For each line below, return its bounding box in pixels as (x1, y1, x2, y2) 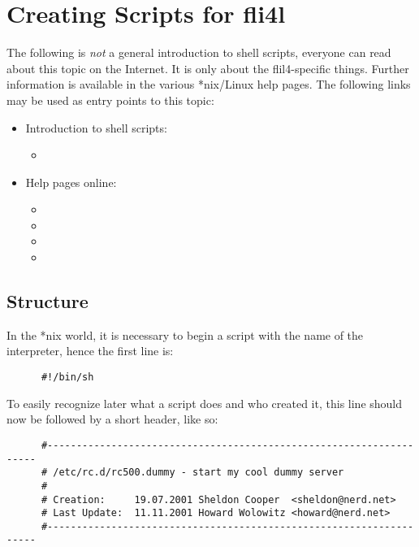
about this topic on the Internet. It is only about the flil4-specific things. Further (6, 59, 409, 76)
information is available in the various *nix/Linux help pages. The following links (6, 76, 411, 93)
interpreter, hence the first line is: (6, 342, 174, 359)
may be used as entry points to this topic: (6, 91, 214, 108)
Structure (6, 289, 89, 314)
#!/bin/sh (41, 371, 94, 384)
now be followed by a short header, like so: (6, 410, 218, 428)
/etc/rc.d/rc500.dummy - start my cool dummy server (53, 467, 344, 479)
